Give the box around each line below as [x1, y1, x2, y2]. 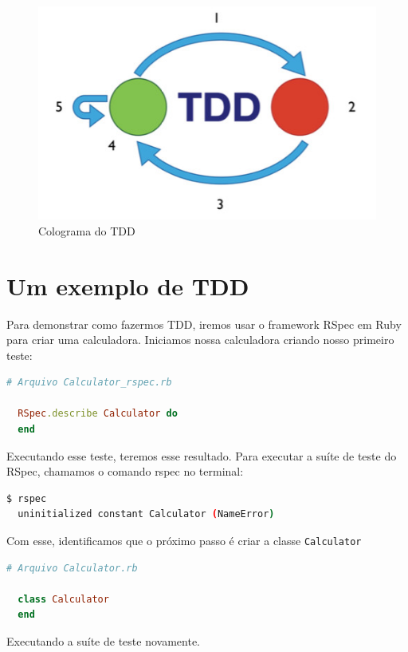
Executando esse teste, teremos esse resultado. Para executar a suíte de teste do [6, 447, 397, 464]
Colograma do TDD [38, 222, 135, 239]
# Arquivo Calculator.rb [6, 562, 138, 574]
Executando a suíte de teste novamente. [6, 633, 200, 650]
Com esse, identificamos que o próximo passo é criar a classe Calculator [6, 532, 362, 549]
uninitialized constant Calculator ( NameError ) [18, 508, 275, 520]
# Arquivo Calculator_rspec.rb [6, 377, 172, 389]
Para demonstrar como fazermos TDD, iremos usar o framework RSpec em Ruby [6, 315, 402, 332]
